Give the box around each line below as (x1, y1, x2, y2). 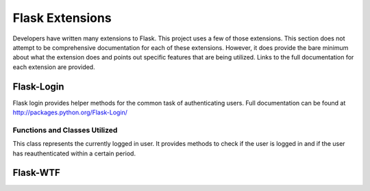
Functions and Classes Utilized (12, 125, 118, 135)
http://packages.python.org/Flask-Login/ (12, 108, 128, 116)
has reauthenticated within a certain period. (12, 149, 136, 157)
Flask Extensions (12, 10, 112, 25)
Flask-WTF (12, 167, 61, 179)
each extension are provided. (12, 62, 95, 71)
